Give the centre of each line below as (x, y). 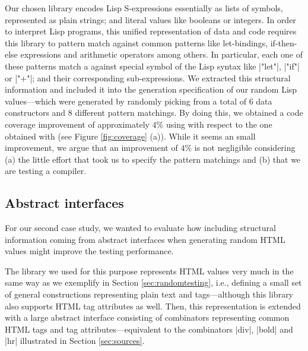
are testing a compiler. (46, 171)
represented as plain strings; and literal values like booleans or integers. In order (150, 19)
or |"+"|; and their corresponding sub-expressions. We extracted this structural (148, 78)
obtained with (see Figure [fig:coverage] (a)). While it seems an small (130, 136)
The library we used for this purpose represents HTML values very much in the (149, 271)
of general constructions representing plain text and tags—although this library (149, 294)
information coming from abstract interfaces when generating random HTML (145, 239)
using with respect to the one (219, 124)
